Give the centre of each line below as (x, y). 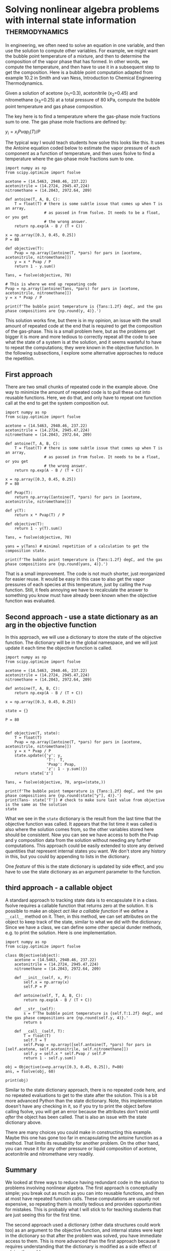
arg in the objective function (51, 625)
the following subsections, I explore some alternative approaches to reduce (84, 353)
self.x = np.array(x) (47, 982)
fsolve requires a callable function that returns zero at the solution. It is (79, 905)
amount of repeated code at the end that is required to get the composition (84, 326)
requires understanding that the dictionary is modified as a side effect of (81, 1246)
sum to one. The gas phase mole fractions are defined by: (66, 121)
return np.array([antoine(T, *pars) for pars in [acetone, (78, 497)
